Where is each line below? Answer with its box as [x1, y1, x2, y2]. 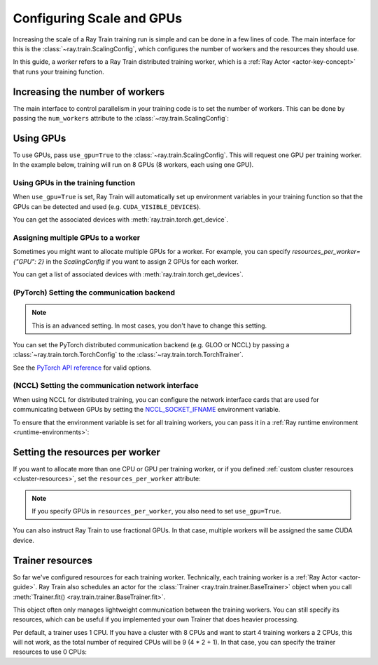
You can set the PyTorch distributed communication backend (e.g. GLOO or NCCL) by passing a [13, 340, 290, 349]
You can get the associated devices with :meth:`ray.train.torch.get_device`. [13, 215, 229, 224]
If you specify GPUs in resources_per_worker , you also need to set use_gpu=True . [31, 507, 281, 516]
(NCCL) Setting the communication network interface [13, 381, 199, 391]
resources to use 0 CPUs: [13, 647, 87, 656]
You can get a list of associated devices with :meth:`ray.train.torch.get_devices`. [13, 270, 244, 278]
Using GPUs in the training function [13, 178, 136, 188]
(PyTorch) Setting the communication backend [13, 288, 175, 297]
